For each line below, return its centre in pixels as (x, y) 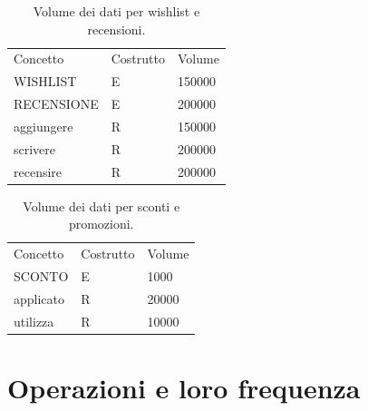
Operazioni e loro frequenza (184, 387)
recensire (38, 171)
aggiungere (44, 126)
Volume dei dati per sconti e (102, 205)
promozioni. (101, 224)
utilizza (34, 321)
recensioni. (116, 29)
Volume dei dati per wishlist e (116, 11)
